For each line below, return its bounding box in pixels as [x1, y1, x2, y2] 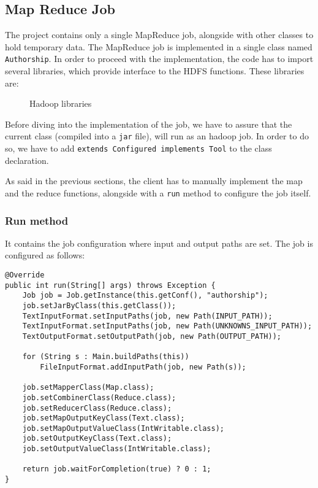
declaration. [5, 153, 49, 166]
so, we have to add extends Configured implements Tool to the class [5, 142, 272, 155]
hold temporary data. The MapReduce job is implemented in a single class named [5, 40, 312, 53]
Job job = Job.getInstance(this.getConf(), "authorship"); [22, 291, 268, 300]
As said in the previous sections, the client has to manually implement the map [5, 174, 303, 187]
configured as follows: [5, 249, 85, 261]
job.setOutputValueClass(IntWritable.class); [22, 444, 211, 454]
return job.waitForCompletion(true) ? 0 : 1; [22, 465, 211, 474]
